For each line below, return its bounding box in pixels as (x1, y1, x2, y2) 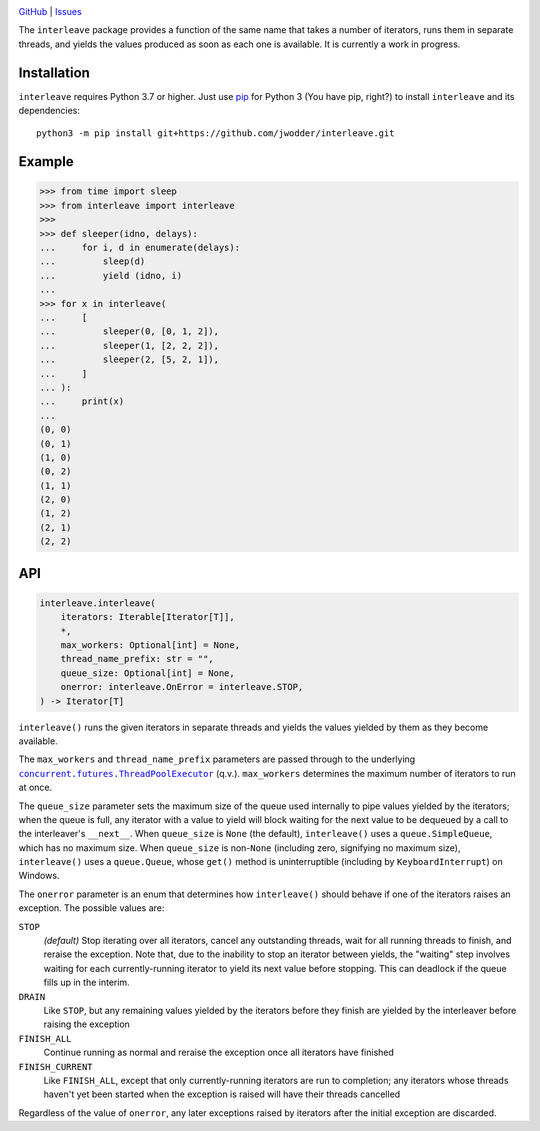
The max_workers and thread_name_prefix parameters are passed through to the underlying (18, 753, 416, 765)
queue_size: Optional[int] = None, (60, 667, 235, 679)
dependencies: (18, 105, 80, 117)
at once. (18, 781, 53, 794)
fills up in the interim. (43, 976, 130, 989)
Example (18, 153, 74, 170)
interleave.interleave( (39, 597, 157, 609)
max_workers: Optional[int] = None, (60, 640, 240, 650)
